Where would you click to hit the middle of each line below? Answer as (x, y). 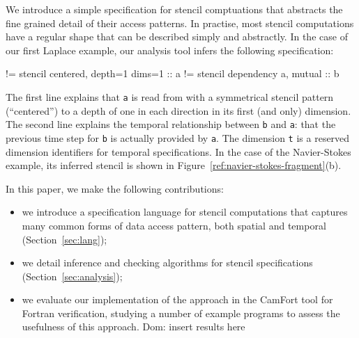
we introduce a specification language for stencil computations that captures (185, 212)
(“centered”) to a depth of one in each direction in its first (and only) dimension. (178, 110)
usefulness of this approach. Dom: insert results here (133, 327)
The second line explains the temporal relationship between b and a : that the (171, 124)
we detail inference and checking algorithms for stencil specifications (167, 263)
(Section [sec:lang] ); (64, 239)
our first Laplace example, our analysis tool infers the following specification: (170, 50)
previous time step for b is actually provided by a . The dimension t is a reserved (178, 137)
